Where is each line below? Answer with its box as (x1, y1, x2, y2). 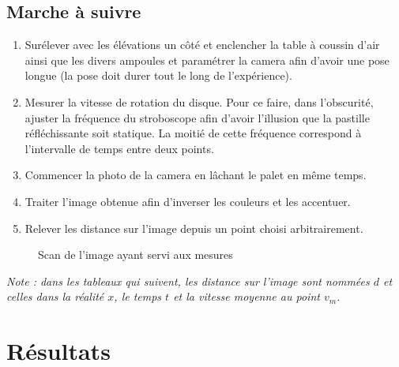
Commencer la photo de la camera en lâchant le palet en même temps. (24, 167, 367, 183)
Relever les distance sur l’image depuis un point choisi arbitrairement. (24, 219, 363, 236)
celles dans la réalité (6, 288, 104, 305)
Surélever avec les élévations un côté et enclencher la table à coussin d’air (24, 36, 380, 53)
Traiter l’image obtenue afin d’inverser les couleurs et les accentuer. (24, 193, 351, 209)
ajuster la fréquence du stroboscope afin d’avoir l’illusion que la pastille (24, 109, 370, 125)
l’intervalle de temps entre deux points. (24, 140, 214, 156)
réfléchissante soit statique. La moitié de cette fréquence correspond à (24, 125, 362, 141)
